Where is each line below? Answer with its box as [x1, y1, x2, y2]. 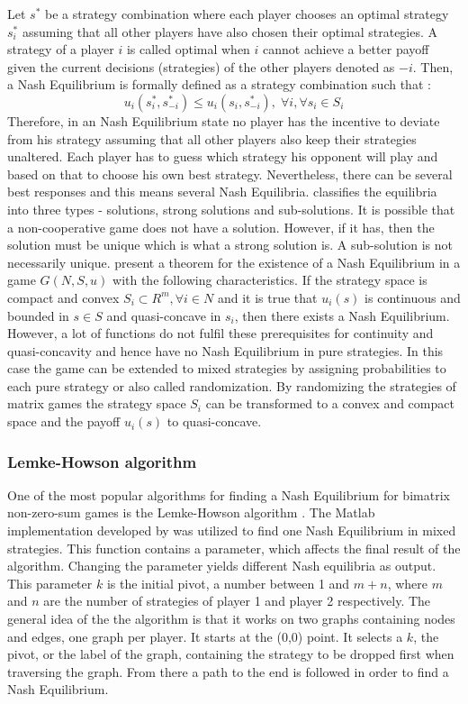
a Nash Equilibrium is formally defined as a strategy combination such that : [7, 75, 431, 94]
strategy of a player [7, 40, 114, 59]
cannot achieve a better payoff [263, 40, 429, 59]
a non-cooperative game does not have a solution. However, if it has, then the [7, 217, 435, 236]
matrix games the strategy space [7, 394, 186, 413]
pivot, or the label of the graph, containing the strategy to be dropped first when [7, 645, 454, 663]
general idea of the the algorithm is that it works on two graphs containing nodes [7, 609, 455, 628]
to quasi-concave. [166, 412, 262, 431]
